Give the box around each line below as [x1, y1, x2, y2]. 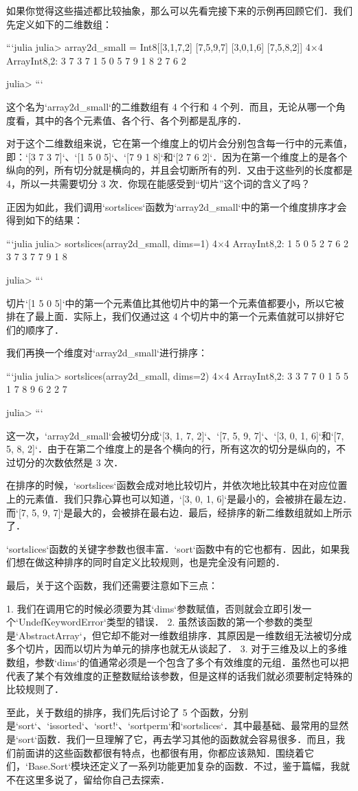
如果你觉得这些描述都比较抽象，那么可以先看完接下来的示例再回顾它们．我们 [6, 3, 353, 17]
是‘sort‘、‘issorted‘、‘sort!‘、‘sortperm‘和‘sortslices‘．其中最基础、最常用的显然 [6, 718, 349, 733]
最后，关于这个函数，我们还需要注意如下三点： [6, 578, 218, 592]
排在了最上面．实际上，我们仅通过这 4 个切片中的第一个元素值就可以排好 [6, 309, 335, 323]
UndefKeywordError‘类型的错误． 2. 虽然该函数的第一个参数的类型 [18, 615, 313, 629]
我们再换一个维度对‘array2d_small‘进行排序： [6, 345, 208, 360]
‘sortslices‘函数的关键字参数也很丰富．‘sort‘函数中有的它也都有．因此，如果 [6, 541, 340, 555]
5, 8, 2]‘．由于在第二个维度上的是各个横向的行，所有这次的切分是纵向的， [6, 442, 336, 456]
